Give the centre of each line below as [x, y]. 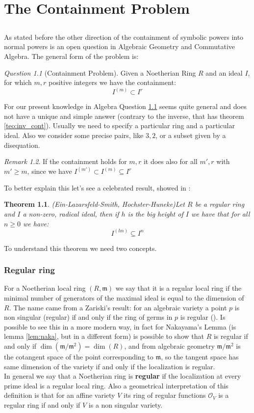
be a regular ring [220, 204]
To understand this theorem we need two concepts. [80, 248]
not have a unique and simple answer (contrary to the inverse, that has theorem [124, 116]
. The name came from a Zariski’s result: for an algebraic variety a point [118, 307]
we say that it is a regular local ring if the [178, 288]
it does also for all [170, 161]
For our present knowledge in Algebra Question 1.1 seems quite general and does [125, 106]
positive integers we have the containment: [112, 82]
